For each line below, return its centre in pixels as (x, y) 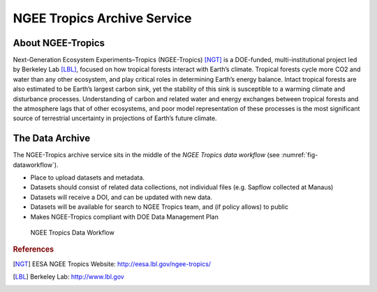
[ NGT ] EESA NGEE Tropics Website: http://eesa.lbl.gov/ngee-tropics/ (112, 264)
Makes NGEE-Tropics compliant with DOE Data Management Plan (125, 217)
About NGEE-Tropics (59, 43)
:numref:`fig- (300, 155)
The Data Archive (52, 139)
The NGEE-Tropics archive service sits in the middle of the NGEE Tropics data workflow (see (146, 155)
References (34, 249)
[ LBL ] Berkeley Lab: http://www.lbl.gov (69, 277)
